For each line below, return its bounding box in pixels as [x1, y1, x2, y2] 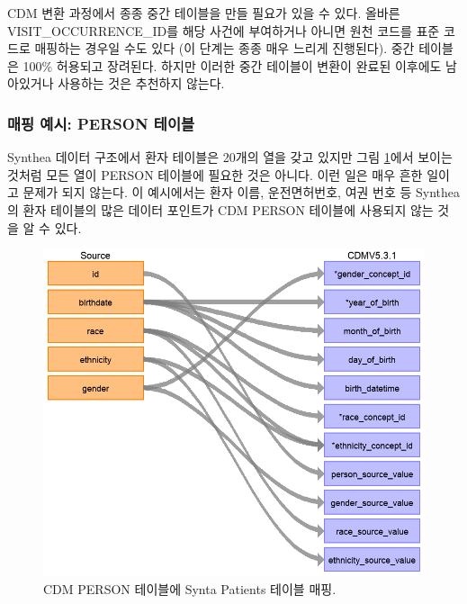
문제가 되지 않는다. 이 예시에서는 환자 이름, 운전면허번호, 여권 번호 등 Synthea [22, 183, 461, 202]
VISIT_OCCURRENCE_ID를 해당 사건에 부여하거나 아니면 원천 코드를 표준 [7, 21, 440, 40]
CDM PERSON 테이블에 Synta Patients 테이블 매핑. [43, 579, 337, 598]
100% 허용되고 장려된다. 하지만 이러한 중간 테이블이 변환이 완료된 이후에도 [22, 56, 442, 75]
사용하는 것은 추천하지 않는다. [58, 74, 225, 93]
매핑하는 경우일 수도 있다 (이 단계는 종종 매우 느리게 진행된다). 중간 [34, 39, 415, 58]
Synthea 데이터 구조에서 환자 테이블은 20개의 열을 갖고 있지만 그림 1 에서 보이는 [7, 148, 453, 167]
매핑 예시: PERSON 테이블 [7, 112, 195, 134]
